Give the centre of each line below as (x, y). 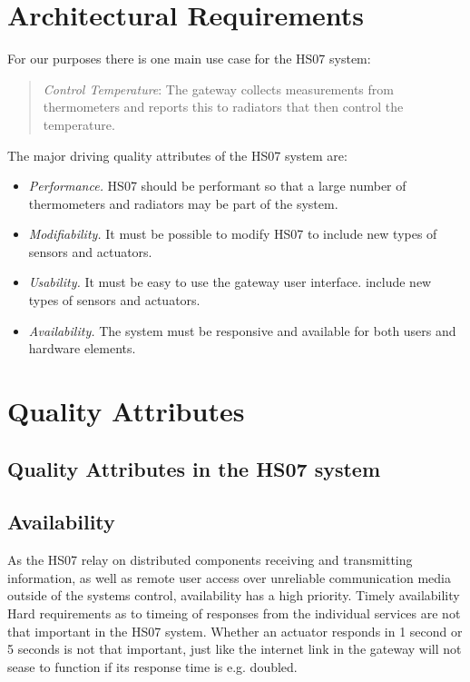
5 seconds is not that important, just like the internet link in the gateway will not (235, 649)
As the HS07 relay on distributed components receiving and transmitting (210, 560)
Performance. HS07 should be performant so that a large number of (217, 186)
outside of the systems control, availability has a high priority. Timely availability (234, 595)
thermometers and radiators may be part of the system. (183, 203)
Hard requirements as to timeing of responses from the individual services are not (234, 613)
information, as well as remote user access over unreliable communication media (229, 577)
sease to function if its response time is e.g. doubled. (152, 666)
